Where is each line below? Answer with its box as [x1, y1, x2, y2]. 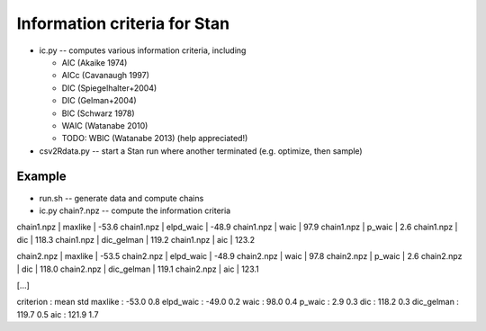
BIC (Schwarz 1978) [61, 108, 135, 119]
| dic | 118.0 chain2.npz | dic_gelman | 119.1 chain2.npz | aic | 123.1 [16, 264, 260, 274]
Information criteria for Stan [16, 13, 229, 33]
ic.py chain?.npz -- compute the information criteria [39, 205, 231, 216]
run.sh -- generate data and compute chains [39, 192, 204, 203]
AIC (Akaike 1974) [61, 57, 128, 67]
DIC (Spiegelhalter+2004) [61, 82, 157, 94]
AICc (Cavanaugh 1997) [61, 70, 150, 81]
